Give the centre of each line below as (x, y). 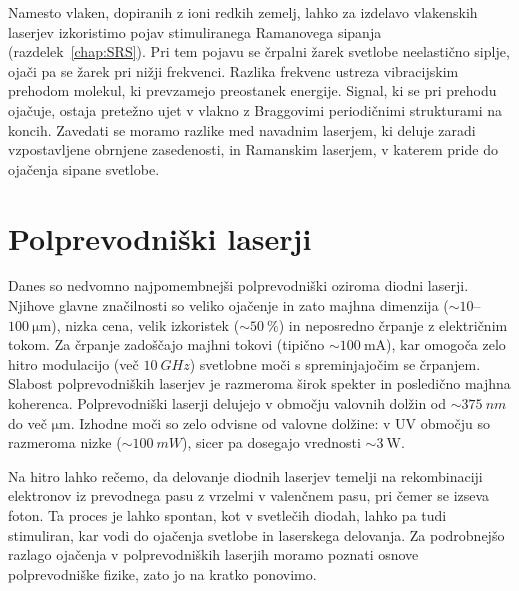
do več (27, 422)
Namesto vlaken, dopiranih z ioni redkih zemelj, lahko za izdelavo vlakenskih (243, 12)
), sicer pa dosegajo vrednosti (271, 442)
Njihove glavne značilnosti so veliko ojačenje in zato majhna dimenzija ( (228, 305)
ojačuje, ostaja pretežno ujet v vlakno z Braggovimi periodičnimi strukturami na (255, 109)
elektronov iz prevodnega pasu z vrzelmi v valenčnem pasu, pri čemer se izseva (249, 495)
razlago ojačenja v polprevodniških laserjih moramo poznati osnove (213, 554)
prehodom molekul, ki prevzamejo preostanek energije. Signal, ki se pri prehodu (252, 90)
